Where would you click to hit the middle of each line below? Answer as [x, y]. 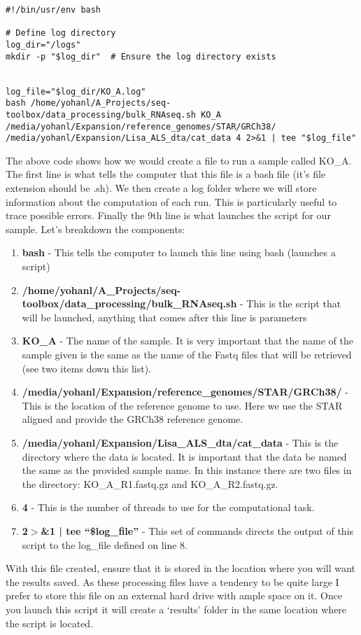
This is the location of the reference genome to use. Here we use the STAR [182, 405]
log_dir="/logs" [43, 44]
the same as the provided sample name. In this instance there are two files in [187, 470]
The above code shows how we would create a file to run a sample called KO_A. [179, 160]
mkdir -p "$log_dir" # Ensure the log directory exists [141, 56]
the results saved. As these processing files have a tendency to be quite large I [172, 581]
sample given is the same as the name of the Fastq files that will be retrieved [187, 354]
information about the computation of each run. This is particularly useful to [171, 201]
